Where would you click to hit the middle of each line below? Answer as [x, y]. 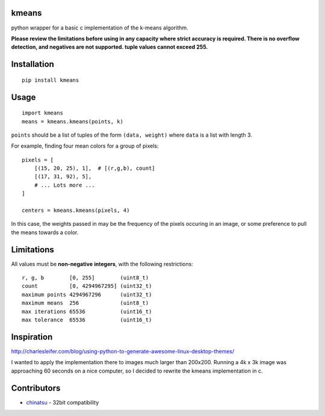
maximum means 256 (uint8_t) [85, 303]
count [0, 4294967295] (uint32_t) [87, 286]
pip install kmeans [51, 80]
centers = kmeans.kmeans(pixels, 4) [76, 210]
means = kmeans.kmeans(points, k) [73, 121]
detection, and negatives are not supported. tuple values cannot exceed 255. [110, 47]
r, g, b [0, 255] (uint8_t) [85, 278]
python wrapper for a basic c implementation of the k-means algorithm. [100, 28]
